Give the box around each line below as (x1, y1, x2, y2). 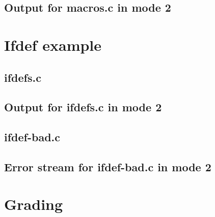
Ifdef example (4, 34, 102, 55)
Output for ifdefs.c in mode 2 (4, 99, 162, 115)
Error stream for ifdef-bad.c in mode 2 (4, 159, 211, 174)
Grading (4, 194, 63, 214)
